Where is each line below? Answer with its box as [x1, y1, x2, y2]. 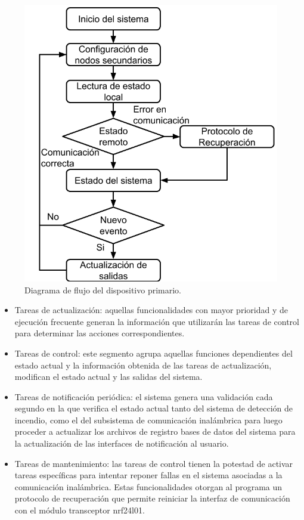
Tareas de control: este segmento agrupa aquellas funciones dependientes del [14, 346, 293, 359]
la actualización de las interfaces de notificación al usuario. [14, 437, 229, 450]
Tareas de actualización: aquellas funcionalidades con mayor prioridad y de [14, 304, 288, 316]
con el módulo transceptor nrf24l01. [14, 504, 145, 516]
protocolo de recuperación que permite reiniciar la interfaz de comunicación [14, 492, 290, 504]
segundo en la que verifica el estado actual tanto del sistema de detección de [14, 402, 293, 414]
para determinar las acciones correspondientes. [14, 327, 185, 339]
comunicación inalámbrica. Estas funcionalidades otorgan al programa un [14, 480, 283, 493]
